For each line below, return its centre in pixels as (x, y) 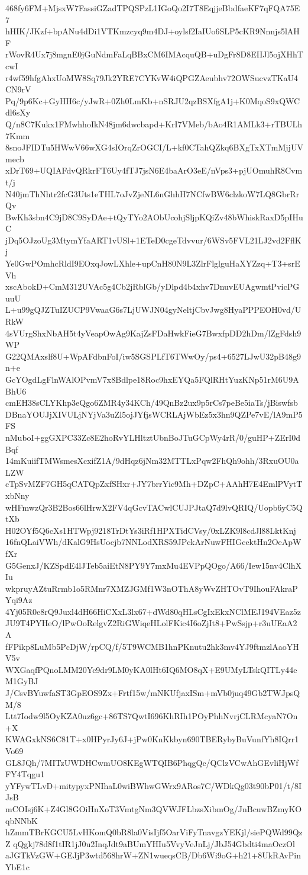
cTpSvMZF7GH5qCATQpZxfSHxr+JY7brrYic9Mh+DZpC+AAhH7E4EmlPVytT (154, 484)
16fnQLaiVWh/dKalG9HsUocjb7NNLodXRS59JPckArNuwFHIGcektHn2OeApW (153, 542)
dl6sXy (18, 112)
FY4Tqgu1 (25, 774)
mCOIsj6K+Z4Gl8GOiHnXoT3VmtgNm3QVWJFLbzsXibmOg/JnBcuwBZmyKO (154, 808)
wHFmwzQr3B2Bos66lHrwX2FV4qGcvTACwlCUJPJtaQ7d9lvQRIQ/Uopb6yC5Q (154, 507)
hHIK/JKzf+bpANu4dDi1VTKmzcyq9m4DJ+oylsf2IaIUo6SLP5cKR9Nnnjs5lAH (153, 31)
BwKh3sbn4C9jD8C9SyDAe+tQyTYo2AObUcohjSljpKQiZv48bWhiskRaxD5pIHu (154, 217)
